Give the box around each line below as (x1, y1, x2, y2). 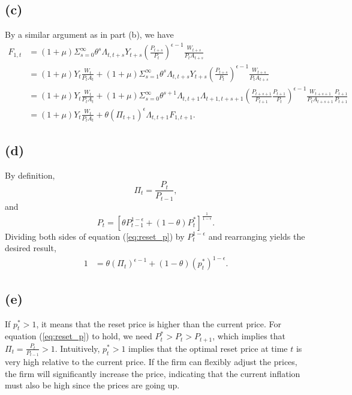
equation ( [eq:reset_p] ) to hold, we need (5, 330, 152, 342)
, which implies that (212, 330, 286, 342)
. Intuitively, (55, 342, 100, 354)
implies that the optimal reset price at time (128, 342, 288, 354)
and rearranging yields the (208, 230, 305, 242)
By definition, (5, 168, 55, 181)
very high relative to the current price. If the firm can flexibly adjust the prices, (5, 355, 297, 368)
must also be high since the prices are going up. (5, 379, 180, 391)
